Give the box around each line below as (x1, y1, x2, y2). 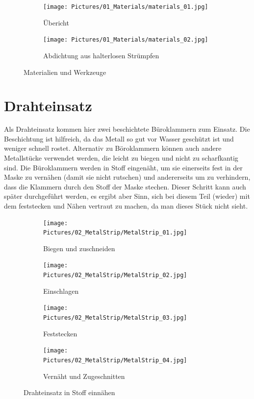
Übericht (43, 17, 69, 27)
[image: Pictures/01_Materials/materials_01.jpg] (43, 3, 208, 10)
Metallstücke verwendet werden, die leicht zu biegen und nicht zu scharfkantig (4, 153, 238, 163)
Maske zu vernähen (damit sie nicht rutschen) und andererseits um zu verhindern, (4, 172, 251, 182)
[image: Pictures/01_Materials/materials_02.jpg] (43, 36, 208, 44)
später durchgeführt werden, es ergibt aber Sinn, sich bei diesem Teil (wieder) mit (4, 191, 250, 201)
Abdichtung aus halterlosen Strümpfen (43, 50, 159, 60)
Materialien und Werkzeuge (24, 67, 106, 77)
